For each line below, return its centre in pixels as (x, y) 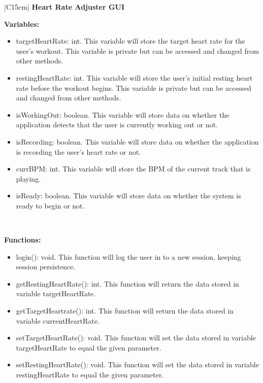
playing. (28, 178)
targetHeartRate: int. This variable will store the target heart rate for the (130, 41)
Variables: (22, 24)
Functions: (23, 240)
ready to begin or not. (50, 205)
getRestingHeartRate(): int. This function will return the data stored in (127, 283)
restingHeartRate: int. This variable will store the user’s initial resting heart (134, 77)
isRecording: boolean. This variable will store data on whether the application (137, 141)
